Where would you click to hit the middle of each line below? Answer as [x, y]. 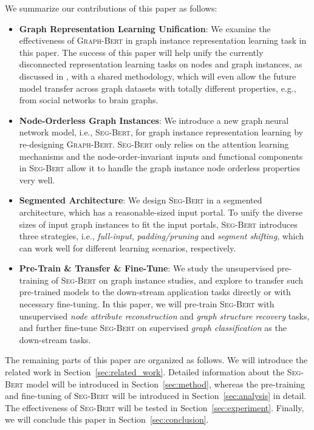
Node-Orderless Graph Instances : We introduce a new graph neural [154, 120]
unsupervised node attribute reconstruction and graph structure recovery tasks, [164, 316]
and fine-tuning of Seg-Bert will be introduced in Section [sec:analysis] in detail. [156, 396]
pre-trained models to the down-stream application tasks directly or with [155, 292]
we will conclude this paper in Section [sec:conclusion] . [107, 419]
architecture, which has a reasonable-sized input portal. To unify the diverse [161, 212]
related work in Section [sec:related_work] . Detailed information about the [145, 372]
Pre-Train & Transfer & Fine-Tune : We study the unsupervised [147, 268]
